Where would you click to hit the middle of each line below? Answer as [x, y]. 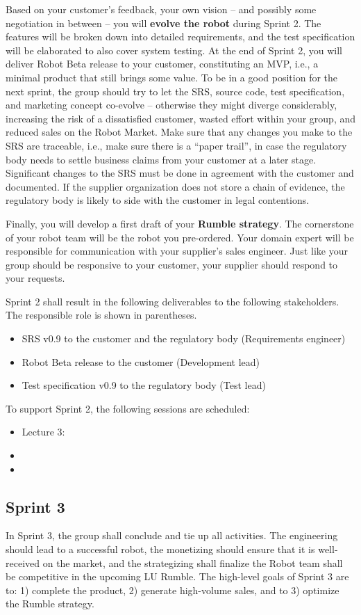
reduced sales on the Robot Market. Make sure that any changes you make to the [179, 132]
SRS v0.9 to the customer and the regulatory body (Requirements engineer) [184, 338]
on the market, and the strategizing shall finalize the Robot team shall [193, 562]
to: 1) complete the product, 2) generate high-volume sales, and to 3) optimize [173, 590]
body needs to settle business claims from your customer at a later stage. [161, 159]
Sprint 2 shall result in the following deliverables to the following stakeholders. [173, 301]
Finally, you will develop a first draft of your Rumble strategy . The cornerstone [180, 223]
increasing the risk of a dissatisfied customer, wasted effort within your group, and [180, 118]
